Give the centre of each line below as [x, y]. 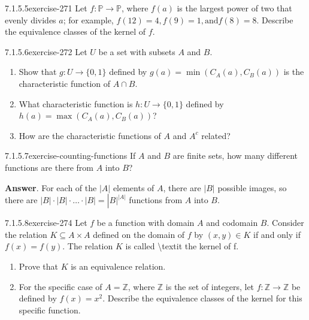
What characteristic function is [76, 103]
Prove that [38, 266]
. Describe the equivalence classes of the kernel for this [202, 298]
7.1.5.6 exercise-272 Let [46, 51]
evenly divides [31, 19]
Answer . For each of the [51, 187]
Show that [38, 72]
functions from [156, 200]
